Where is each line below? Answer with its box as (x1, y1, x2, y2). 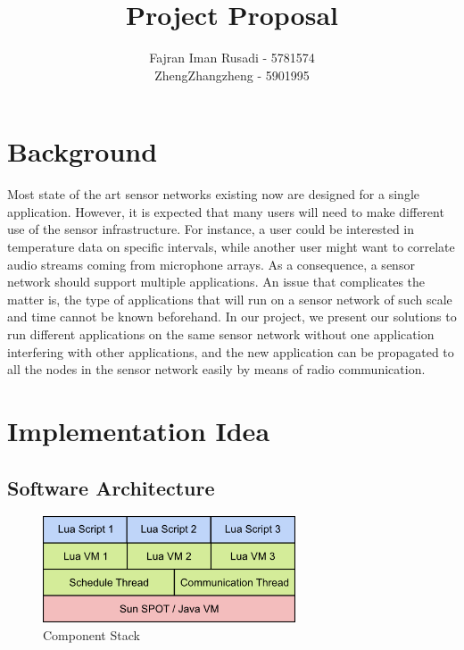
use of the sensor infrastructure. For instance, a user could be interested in (7, 220, 415, 238)
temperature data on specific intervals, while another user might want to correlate (7, 237, 455, 256)
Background (7, 133, 158, 170)
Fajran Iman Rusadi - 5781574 (149, 48, 315, 67)
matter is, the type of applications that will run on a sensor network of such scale (7, 289, 452, 308)
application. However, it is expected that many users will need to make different (7, 202, 444, 221)
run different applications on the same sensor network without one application (7, 325, 435, 343)
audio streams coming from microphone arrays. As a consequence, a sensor (7, 254, 415, 273)
